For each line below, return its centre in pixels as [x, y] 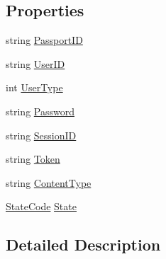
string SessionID [41, 135]
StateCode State [41, 206]
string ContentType [49, 182]
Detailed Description [83, 244]
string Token [33, 159]
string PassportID [44, 40]
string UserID [35, 63]
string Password [40, 111]
